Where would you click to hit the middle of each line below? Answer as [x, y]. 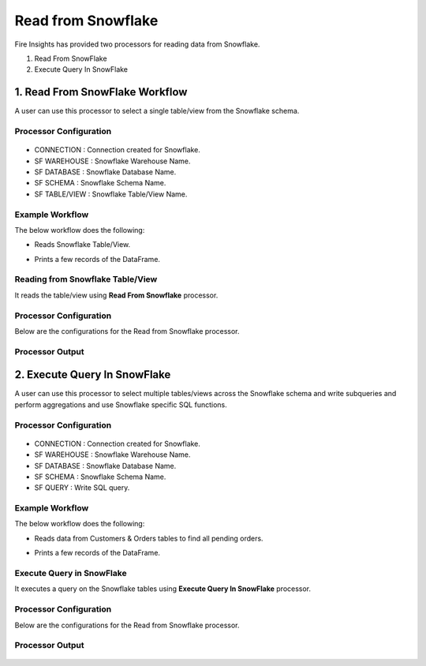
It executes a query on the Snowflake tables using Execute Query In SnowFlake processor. [163, 589]
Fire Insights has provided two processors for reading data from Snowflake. [137, 44]
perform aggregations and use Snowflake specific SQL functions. [121, 404]
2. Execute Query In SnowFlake [93, 375]
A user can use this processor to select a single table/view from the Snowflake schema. [157, 111]
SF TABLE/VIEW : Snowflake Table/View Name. [111, 194]
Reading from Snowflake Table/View [86, 279]
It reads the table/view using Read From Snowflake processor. [116, 295]
